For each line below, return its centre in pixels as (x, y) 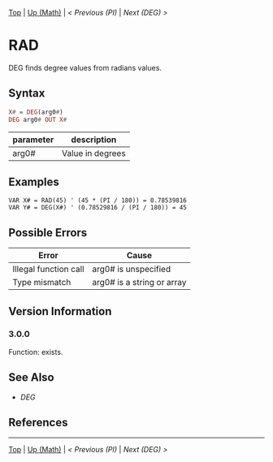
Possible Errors (48, 233)
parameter (33, 140)
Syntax (27, 93)
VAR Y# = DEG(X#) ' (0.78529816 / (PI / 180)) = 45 (97, 208)
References (38, 423)
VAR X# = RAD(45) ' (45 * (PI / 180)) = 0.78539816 (97, 201)
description (94, 140)
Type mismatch (42, 283)
